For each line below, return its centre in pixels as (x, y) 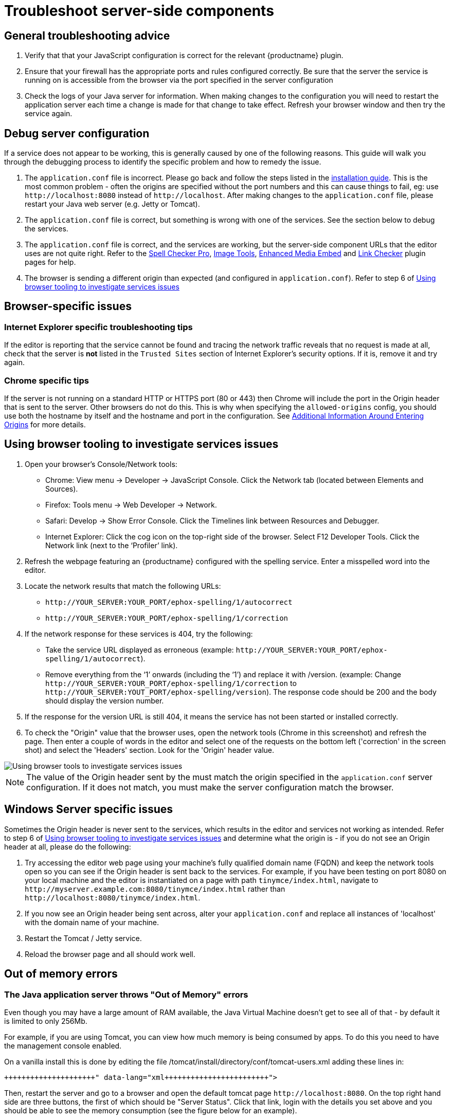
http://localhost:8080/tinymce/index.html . (113, 897)
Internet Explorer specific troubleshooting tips (98, 327)
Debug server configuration (77, 133)
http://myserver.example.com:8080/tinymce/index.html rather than (155, 889)
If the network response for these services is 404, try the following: (139, 634)
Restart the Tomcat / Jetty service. (83, 938)
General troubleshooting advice (87, 35)
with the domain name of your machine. (92, 922)
